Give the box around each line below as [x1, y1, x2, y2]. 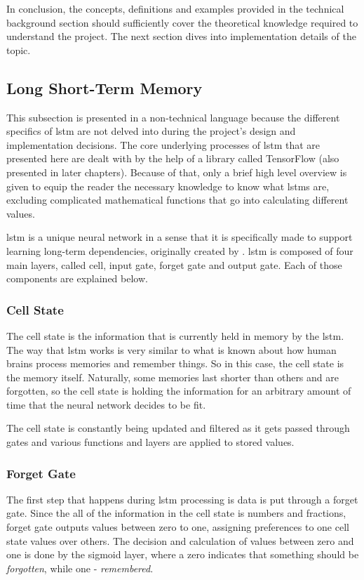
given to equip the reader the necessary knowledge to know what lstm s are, [6, 178, 330, 193]
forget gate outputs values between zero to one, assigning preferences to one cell [6, 520, 349, 534]
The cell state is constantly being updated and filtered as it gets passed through [6, 421, 350, 435]
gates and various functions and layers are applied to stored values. [6, 435, 295, 449]
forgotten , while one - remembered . [6, 560, 154, 575]
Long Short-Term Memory [6, 77, 203, 98]
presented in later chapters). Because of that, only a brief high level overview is [6, 164, 347, 179]
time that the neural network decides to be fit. [6, 397, 206, 411]
